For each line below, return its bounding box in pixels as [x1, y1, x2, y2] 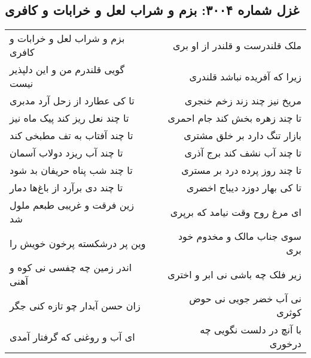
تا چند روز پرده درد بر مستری [181, 163, 301, 178]
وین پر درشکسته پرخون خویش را [10, 236, 146, 250]
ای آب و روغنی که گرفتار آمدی [10, 329, 135, 344]
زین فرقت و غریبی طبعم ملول [10, 198, 135, 212]
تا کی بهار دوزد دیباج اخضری [186, 180, 301, 195]
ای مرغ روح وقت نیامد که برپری [170, 204, 301, 219]
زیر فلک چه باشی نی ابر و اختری [167, 267, 301, 281]
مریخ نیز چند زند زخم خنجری [184, 94, 301, 108]
